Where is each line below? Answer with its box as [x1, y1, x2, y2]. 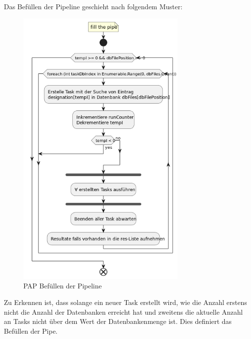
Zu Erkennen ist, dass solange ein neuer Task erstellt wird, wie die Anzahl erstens [4, 297, 247, 307]
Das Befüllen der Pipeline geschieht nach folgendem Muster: [4, 1, 183, 11]
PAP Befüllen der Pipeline [23, 281, 102, 291]
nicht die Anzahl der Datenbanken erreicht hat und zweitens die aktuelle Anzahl [4, 306, 243, 317]
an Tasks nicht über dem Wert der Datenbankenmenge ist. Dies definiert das [4, 316, 232, 326]
